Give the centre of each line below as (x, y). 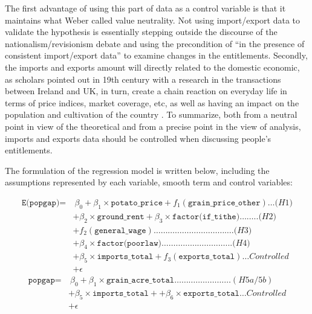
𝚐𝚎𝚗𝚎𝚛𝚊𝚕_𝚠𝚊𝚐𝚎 (120, 230)
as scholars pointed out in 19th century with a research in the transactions (143, 79)
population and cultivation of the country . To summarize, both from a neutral (151, 114)
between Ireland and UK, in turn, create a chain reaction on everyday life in (146, 91)
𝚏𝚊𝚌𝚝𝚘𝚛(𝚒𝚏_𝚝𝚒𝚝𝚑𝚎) (206, 216)
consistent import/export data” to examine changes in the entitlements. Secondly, (156, 55)
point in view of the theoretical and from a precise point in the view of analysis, (153, 126)
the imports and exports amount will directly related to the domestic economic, (152, 67)
